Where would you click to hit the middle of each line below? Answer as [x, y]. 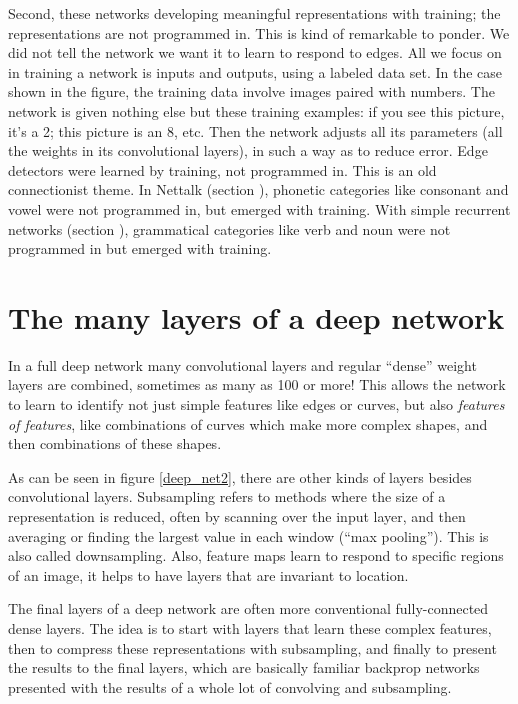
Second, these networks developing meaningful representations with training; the [254, 13]
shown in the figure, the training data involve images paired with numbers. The [251, 91]
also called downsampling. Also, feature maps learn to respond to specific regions [256, 555]
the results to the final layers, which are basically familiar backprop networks [244, 667]
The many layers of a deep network [256, 316]
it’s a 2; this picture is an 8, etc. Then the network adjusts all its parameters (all [255, 130]
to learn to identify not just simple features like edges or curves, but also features [256, 404]
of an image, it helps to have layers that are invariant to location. [208, 574]
